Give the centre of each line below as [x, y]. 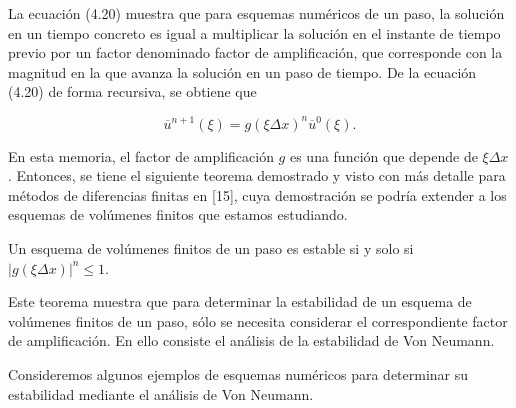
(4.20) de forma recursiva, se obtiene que [132, 91]
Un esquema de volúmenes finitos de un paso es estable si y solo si [211, 248]
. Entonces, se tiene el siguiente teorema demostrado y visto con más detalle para [257, 175]
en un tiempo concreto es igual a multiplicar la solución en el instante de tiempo [254, 32]
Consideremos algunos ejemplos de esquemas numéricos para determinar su [238, 374]
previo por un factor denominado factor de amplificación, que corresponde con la [255, 52]
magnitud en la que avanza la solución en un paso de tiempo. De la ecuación [242, 71]
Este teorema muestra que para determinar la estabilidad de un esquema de [240, 301]
